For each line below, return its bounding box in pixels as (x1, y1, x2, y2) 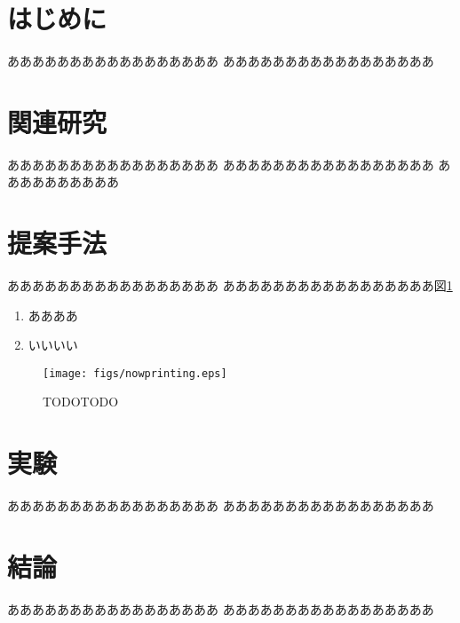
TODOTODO (43, 392, 119, 411)
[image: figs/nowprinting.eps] (43, 367, 227, 380)
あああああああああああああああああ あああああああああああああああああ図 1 (7, 275, 453, 294)
